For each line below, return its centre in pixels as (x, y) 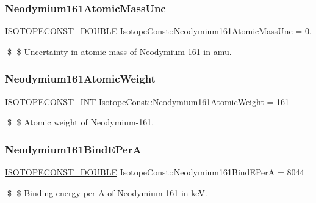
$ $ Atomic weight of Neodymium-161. (81, 122)
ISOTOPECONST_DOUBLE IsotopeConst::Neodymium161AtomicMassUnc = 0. (158, 31)
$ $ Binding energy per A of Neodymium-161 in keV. (107, 192)
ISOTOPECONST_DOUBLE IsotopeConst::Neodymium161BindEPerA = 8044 (155, 172)
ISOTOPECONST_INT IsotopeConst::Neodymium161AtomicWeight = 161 (147, 101)
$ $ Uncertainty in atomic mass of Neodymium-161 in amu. (119, 51)
